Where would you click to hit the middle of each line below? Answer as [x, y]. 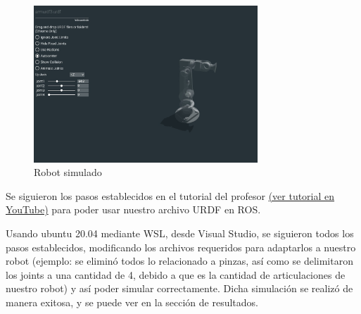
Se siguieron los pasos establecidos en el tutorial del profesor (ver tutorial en [170, 195]
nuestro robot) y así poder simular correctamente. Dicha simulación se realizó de [179, 288]
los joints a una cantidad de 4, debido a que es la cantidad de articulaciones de [176, 274]
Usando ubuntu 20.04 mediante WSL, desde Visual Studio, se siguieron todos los [180, 233]
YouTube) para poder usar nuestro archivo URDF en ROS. [133, 209]
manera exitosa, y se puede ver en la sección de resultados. [132, 302]
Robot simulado [68, 172]
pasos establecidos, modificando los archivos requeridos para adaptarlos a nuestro [181, 247]
